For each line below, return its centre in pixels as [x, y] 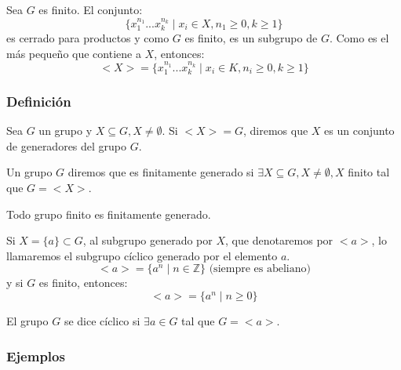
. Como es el [359, 38]
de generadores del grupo [67, 145]
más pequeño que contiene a [74, 53]
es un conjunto [359, 131]
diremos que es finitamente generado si [161, 172]
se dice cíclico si [102, 321]
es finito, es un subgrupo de [251, 38]
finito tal [369, 172]
